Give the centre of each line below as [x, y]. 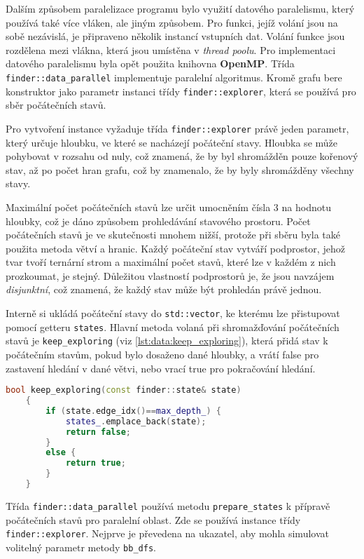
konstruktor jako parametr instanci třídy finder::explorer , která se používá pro [181, 91]
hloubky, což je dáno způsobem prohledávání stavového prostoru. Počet [158, 221]
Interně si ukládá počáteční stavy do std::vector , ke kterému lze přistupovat [173, 313]
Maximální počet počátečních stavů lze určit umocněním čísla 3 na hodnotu [168, 207]
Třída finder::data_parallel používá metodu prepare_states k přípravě [168, 505]
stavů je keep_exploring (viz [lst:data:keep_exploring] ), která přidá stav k [167, 341]
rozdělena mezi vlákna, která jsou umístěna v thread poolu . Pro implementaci [171, 49]
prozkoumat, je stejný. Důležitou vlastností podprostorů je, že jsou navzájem [170, 275]
